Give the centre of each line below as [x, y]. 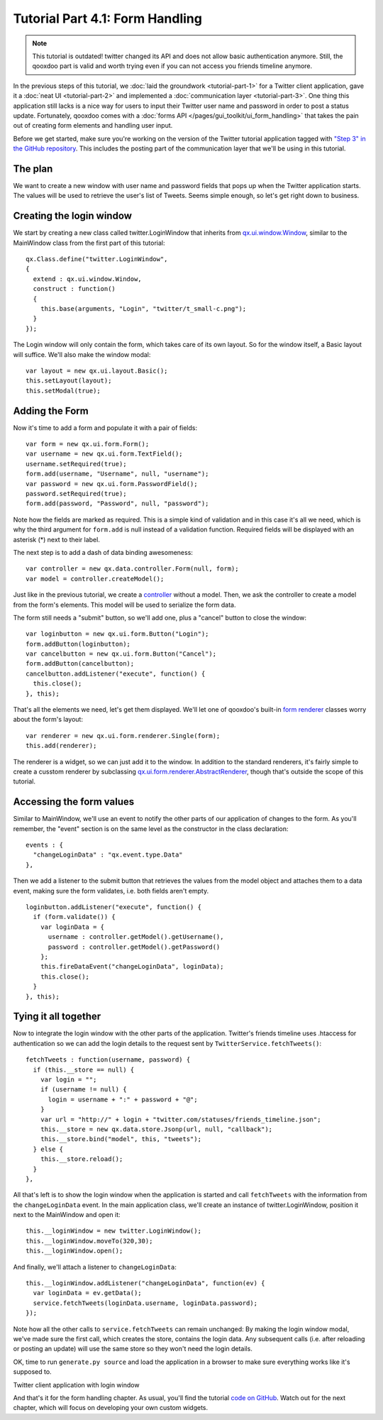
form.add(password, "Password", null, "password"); [117, 503]
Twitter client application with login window [76, 1385]
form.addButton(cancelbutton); [80, 664]
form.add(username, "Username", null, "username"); [117, 474]
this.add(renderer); [61, 746]
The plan [33, 169]
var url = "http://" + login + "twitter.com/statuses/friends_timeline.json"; [181, 1119]
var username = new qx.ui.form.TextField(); [105, 454]
